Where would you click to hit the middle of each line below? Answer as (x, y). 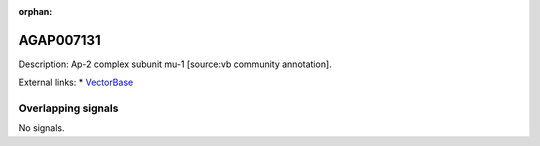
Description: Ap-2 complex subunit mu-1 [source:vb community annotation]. (175, 64)
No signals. (41, 128)
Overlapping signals (68, 108)
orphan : (35, 11)
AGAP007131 (59, 40)
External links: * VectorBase (76, 82)
